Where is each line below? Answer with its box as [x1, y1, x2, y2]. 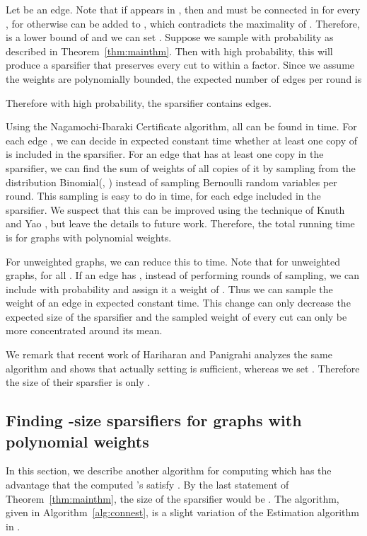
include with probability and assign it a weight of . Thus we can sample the [6, 281, 333, 296]
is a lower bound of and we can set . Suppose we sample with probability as [6, 30, 334, 45]
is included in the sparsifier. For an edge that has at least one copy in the [6, 147, 324, 161]
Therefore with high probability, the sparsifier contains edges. [6, 95, 272, 110]
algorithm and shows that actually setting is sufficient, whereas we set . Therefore [6, 360, 360, 375]
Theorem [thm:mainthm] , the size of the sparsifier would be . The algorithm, [6, 491, 339, 506]
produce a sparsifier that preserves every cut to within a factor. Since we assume [6, 57, 355, 72]
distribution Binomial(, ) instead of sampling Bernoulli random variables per [6, 174, 337, 189]
